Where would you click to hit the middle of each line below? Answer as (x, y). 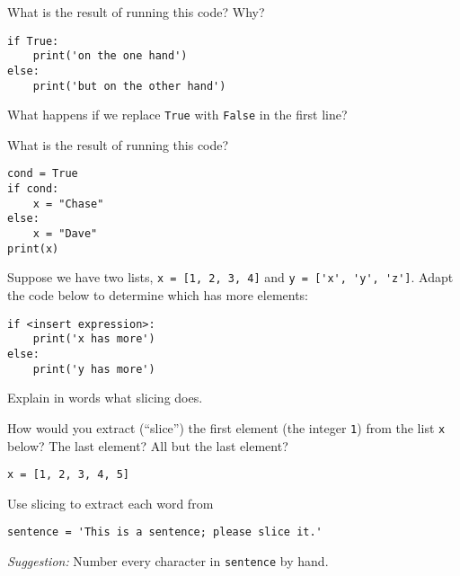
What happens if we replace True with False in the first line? (177, 115)
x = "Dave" (65, 234)
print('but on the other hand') (129, 86)
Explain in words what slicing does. (105, 398)
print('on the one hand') (110, 56)
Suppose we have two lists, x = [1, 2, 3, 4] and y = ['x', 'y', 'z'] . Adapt (230, 277)
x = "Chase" (68, 204)
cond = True (43, 174)
